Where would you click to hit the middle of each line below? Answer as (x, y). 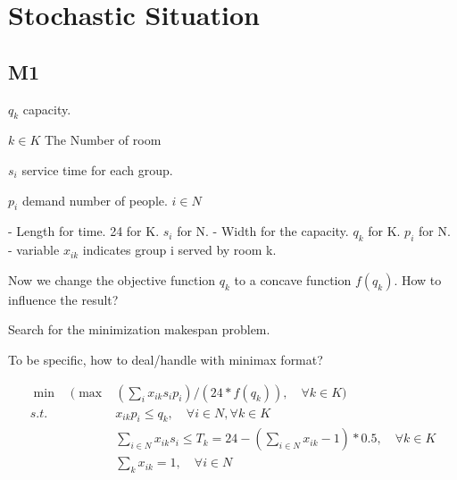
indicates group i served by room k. (179, 250)
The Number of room (103, 140)
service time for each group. (97, 169)
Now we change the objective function (112, 279)
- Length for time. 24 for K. (84, 231)
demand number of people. (95, 200)
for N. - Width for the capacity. (263, 231)
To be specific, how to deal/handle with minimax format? (166, 359)
